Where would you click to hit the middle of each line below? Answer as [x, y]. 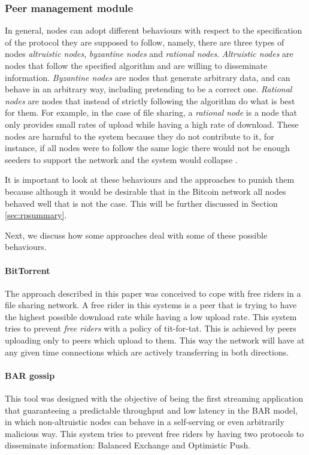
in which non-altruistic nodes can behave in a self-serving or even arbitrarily [145, 422]
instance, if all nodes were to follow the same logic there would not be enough [147, 148]
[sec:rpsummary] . [36, 215]
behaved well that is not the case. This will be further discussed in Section [141, 203]
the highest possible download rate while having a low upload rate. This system [151, 316]
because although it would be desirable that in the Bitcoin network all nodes [146, 191]
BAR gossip [30, 375]
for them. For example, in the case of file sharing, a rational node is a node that [151, 112]
